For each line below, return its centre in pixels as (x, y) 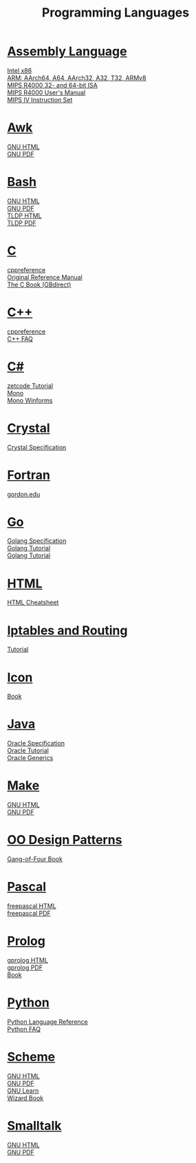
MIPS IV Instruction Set (40, 100)
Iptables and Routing (67, 630)
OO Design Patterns (65, 840)
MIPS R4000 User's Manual (46, 92)
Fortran (29, 475)
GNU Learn (23, 1091)
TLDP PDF (22, 223)
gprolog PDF (25, 967)
